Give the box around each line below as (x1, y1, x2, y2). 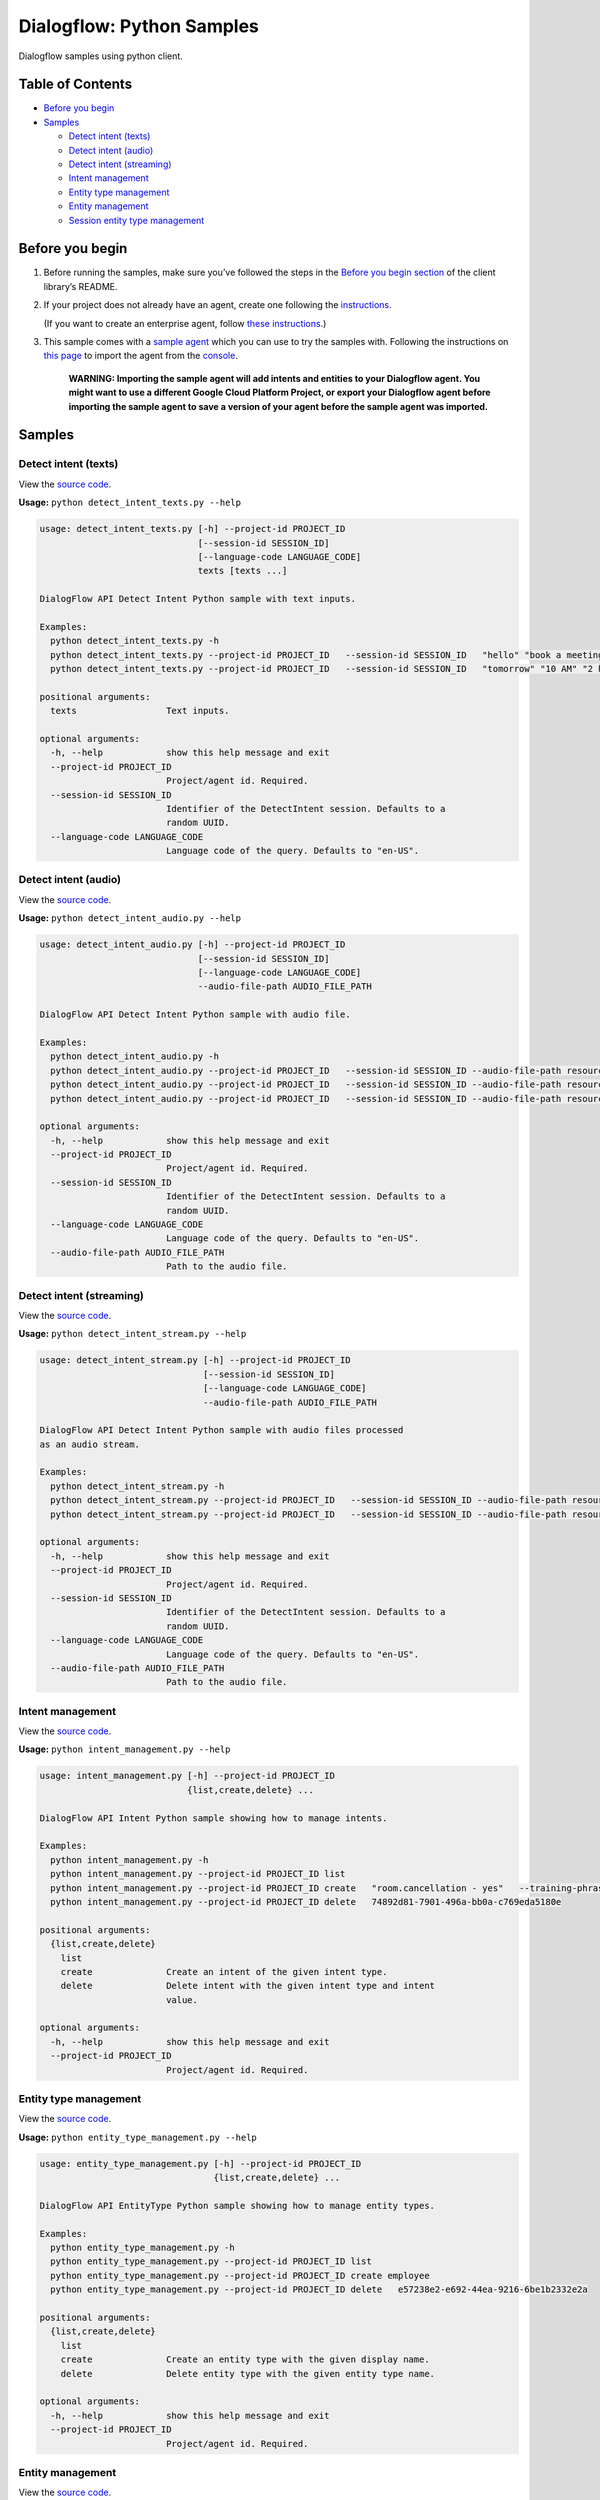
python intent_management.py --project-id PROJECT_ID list (50, 1868, 346, 1880)
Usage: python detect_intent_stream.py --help (18, 1328, 247, 1340)
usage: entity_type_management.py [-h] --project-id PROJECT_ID (39, 2158, 362, 2169)
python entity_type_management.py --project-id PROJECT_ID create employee (50, 2270, 430, 2281)
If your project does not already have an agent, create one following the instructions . (43, 299, 392, 311)
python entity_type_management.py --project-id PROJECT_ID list (50, 2256, 372, 2267)
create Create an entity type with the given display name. (60, 2354, 430, 2365)
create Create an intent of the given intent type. (60, 1966, 388, 1977)
